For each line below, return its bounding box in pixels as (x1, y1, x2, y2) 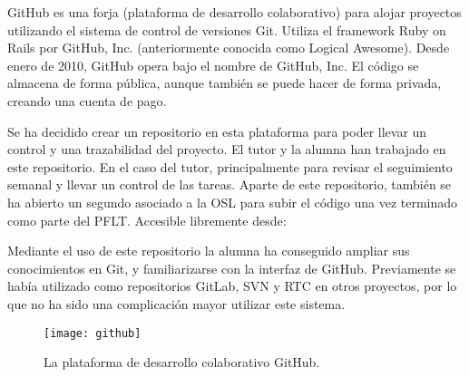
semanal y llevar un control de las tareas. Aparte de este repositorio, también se (7, 175, 452, 194)
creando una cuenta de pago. (7, 91, 167, 110)
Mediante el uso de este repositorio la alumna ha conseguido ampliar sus (7, 241, 410, 260)
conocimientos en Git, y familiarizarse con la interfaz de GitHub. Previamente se (7, 258, 456, 277)
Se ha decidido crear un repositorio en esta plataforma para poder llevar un (7, 121, 427, 140)
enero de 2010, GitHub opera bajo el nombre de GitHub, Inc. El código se (7, 55, 419, 74)
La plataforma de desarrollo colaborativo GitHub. (44, 353, 320, 372)
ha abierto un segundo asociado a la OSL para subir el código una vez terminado (7, 192, 458, 211)
